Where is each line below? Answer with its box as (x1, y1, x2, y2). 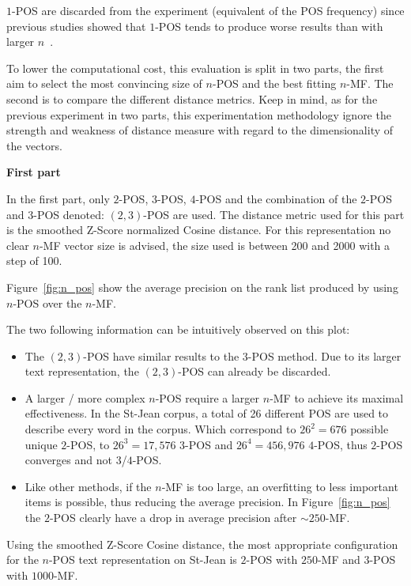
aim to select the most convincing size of (6, 75, 202, 92)
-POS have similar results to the (83, 347, 239, 364)
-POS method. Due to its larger (247, 347, 402, 364)
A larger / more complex (25, 389, 145, 406)
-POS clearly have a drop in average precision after (49, 509, 297, 526)
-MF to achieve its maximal (270, 389, 404, 406)
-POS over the (13, 294, 82, 311)
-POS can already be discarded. (178, 363, 331, 380)
